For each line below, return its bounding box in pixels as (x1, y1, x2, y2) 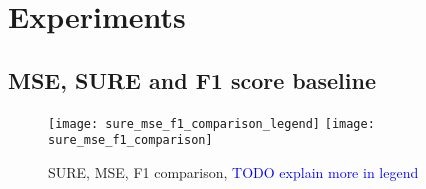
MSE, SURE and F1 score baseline (8, 64, 377, 95)
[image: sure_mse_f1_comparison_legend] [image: (48, 116, 375, 131)
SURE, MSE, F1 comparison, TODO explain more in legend (48, 161, 419, 182)
